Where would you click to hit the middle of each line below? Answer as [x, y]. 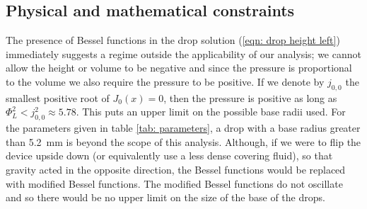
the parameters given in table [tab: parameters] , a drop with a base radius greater [183, 128]
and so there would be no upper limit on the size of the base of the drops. [165, 197]
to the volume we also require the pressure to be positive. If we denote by [165, 81]
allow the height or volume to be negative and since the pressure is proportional [179, 68]
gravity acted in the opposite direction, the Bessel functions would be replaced [176, 169]
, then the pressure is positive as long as [250, 97]
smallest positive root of [58, 97]
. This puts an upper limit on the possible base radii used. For [211, 112]
